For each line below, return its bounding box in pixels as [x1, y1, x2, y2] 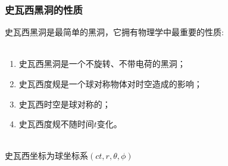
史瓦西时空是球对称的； [18, 97, 111, 110]
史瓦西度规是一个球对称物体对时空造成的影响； [18, 78, 202, 90]
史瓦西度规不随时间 [18, 118, 94, 130]
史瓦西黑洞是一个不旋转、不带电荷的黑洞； [18, 57, 186, 70]
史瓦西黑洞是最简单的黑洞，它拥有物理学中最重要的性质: [5, 26, 224, 38]
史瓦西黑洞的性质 [5, 2, 83, 17]
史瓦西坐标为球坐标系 [5, 149, 88, 162]
